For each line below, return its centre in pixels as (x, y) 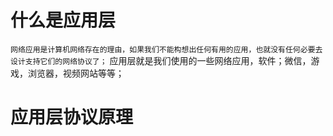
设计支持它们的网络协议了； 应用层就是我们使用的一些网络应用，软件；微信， (161, 60)
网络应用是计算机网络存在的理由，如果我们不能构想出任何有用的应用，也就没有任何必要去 (166, 49)
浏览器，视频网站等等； (76, 73)
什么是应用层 (63, 20)
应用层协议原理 (72, 117)
